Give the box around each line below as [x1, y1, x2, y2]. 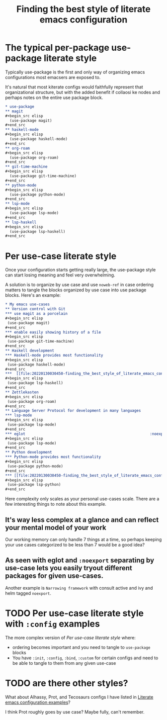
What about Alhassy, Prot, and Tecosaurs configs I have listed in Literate [5, 694, 154, 700]
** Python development [5, 450, 52, 455]
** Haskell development [5, 348, 55, 353]
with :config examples [5, 618, 100, 630]
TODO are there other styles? [5, 677, 128, 689]
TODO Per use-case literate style [5, 608, 144, 619]
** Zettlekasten [5, 389, 39, 395]
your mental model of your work [5, 523, 107, 532]
